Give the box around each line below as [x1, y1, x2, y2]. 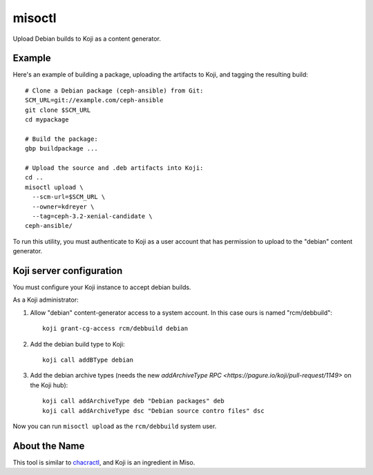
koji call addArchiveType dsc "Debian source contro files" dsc [42, 407, 265, 414]
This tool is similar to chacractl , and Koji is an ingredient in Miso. [12, 458, 195, 466]
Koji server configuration [12, 264, 123, 276]
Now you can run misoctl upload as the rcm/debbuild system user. [12, 422, 217, 430]
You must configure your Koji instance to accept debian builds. [12, 283, 191, 291]
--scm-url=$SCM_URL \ [32, 193, 106, 201]
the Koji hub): [30, 380, 68, 389]
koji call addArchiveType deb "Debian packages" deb [42, 397, 224, 405]
